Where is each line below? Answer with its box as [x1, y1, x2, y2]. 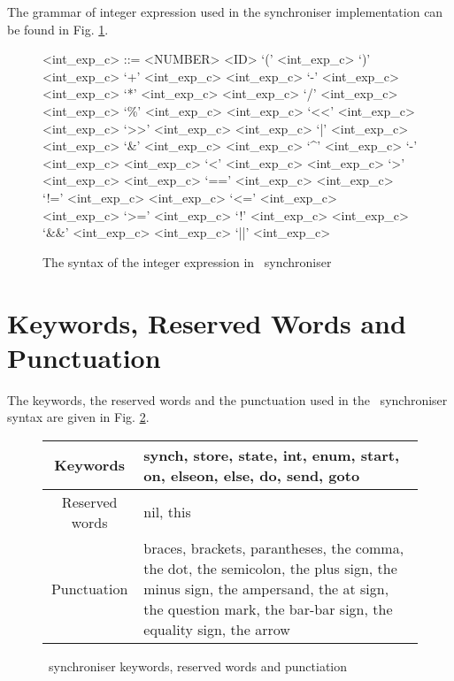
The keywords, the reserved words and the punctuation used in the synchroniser [7, 390, 448, 409]
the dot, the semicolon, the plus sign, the [143, 557, 397, 578]
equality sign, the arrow [143, 618, 290, 639]
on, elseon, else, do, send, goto [143, 464, 360, 486]
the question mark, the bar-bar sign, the [143, 598, 393, 619]
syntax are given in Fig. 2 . [7, 408, 150, 426]
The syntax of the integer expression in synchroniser [42, 252, 332, 271]
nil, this [143, 501, 191, 523]
